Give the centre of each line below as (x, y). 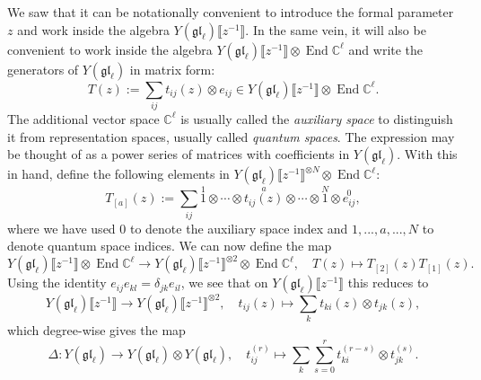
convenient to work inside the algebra (110, 49)
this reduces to (388, 283)
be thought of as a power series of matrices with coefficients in (179, 154)
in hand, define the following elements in (118, 174)
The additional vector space (83, 118)
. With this (427, 154)
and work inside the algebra (93, 29)
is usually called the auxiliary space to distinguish (317, 118)
